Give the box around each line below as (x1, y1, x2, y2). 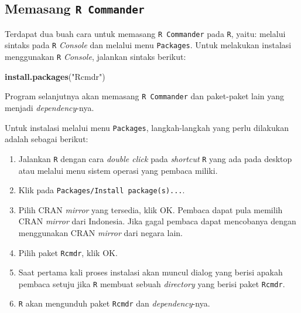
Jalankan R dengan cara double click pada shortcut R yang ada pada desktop (18, 152, 292, 164)
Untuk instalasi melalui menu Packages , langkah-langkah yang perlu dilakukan (5, 121, 289, 133)
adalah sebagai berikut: (5, 133, 88, 145)
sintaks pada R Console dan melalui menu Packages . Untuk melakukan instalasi (5, 39, 292, 51)
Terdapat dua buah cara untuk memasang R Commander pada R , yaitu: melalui (5, 27, 286, 39)
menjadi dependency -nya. (5, 102, 94, 113)
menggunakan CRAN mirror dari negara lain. (18, 226, 183, 238)
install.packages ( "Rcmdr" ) (5, 70, 105, 82)
